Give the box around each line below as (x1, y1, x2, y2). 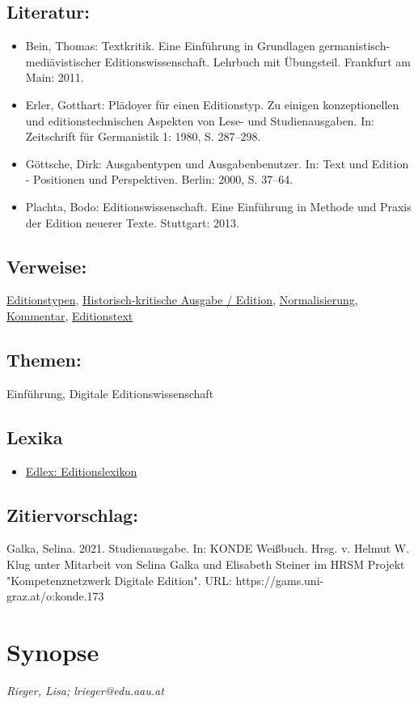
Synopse (6, 634, 99, 668)
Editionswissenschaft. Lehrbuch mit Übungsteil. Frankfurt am (104, 53, 411, 70)
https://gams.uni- (235, 571, 324, 588)
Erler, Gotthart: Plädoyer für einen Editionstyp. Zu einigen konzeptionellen (25, 95, 399, 112)
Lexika (6, 424, 63, 449)
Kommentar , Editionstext (6, 307, 133, 324)
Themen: (6, 346, 82, 371)
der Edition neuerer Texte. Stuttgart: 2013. (25, 214, 239, 231)
